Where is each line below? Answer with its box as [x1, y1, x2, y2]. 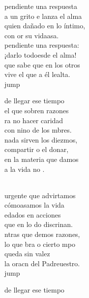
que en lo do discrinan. [4, 219, 73, 229]
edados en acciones [4, 209, 61, 220]
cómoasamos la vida [4, 200, 64, 210]
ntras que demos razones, [4, 229, 80, 239]
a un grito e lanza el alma [4, 10, 82, 21]
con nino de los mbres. [4, 125, 72, 135]
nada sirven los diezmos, [4, 134, 78, 145]
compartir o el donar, [4, 144, 69, 154]
